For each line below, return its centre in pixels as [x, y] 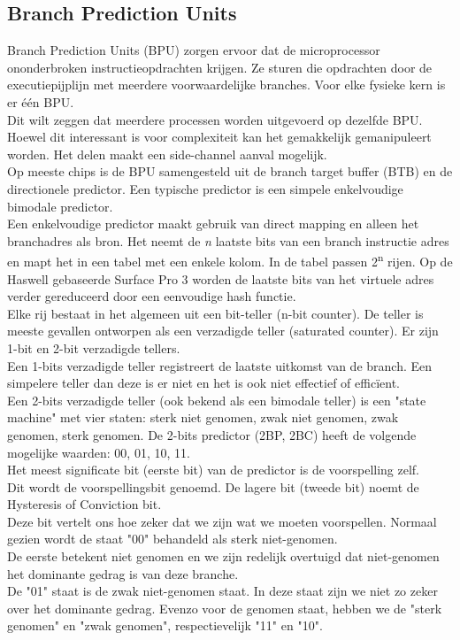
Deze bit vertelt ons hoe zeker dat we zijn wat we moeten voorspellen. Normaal [222, 521]
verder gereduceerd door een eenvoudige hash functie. [152, 296]
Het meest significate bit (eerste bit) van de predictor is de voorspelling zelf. [214, 470]
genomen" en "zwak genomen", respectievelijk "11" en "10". [165, 625]
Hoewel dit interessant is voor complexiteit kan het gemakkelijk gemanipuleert [219, 137]
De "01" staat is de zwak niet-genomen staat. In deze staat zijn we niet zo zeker [222, 591]
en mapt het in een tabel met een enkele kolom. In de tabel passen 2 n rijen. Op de [230, 260]
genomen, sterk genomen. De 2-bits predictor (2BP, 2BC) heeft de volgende [212, 434]
